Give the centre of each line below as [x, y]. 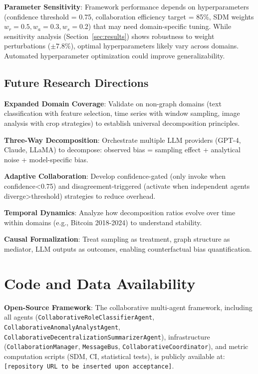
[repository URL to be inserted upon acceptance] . [89, 366]
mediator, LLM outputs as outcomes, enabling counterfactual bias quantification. [128, 248]
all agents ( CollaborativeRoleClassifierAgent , [79, 317]
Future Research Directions [76, 82]
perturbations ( [27, 46]
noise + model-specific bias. [46, 159]
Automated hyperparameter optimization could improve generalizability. [115, 55]
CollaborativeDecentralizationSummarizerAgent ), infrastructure [107, 336]
